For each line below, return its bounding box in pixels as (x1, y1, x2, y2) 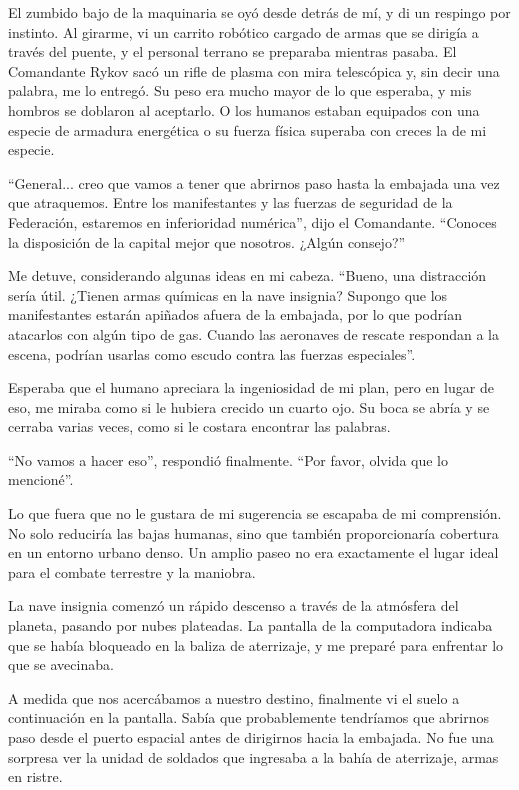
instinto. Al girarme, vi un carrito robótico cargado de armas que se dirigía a (8, 21, 479, 42)
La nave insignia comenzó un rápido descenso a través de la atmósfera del (8, 595, 459, 616)
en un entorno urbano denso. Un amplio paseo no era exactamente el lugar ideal (8, 542, 499, 563)
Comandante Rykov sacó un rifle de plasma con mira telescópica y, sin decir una (8, 60, 500, 81)
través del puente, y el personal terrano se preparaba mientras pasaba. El (8, 41, 457, 62)
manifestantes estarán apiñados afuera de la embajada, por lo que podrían (8, 304, 462, 325)
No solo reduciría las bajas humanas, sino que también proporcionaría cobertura (8, 522, 499, 543)
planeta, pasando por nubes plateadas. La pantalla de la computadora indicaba (8, 615, 493, 636)
